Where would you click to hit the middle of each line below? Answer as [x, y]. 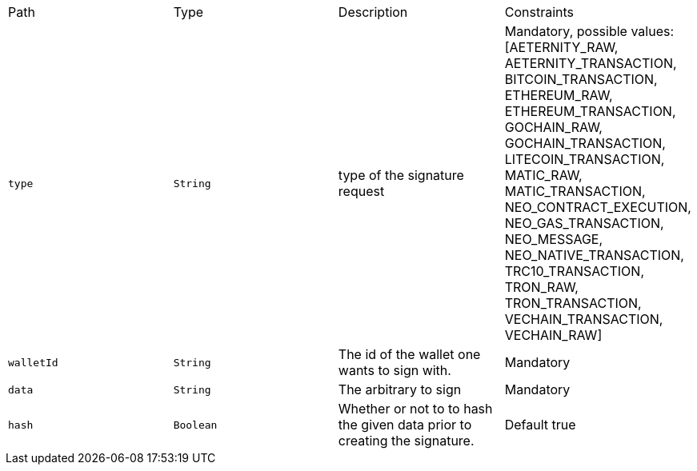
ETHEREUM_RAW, [559, 95]
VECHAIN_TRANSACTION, [584, 319]
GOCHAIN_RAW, [553, 127]
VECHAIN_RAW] [553, 335]
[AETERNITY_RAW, [561, 47]
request [361, 191]
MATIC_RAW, [543, 175]
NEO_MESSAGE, [554, 239]
